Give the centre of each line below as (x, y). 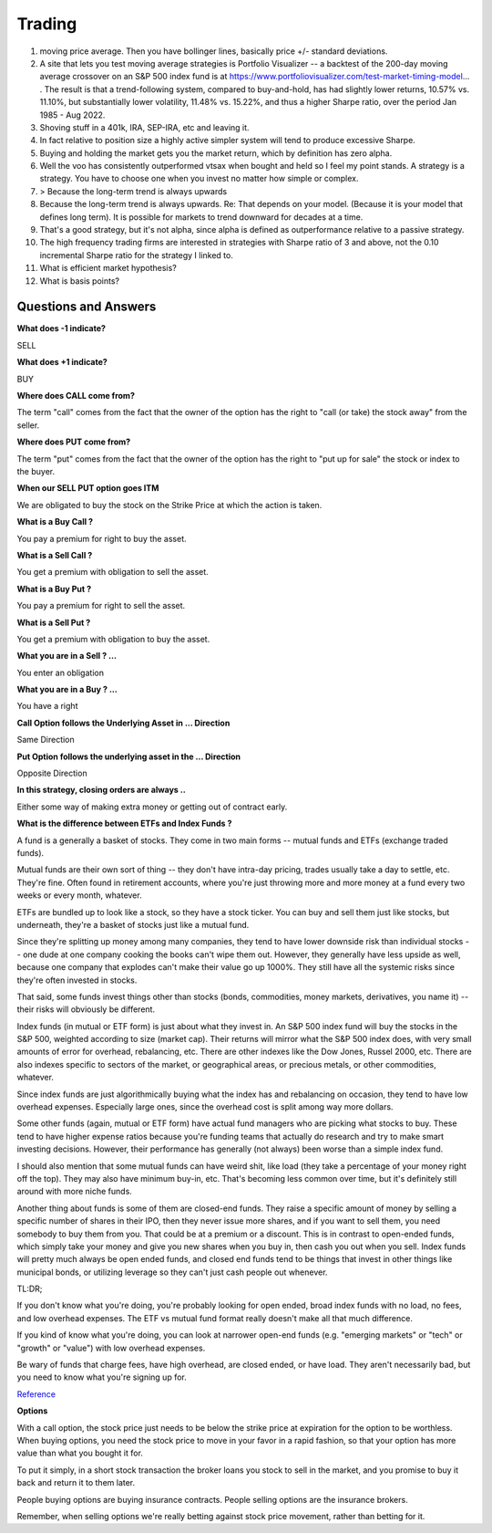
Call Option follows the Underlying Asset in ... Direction (123, 723)
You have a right (47, 706)
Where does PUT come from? (74, 442)
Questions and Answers (87, 307)
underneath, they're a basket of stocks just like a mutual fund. (133, 924)
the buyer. (36, 471)
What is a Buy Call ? (55, 522)
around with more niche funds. (74, 1192)
